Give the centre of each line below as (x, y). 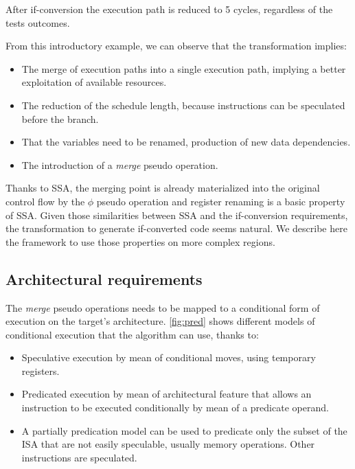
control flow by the (45, 201)
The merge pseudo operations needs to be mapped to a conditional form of (163, 307)
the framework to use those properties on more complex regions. (140, 241)
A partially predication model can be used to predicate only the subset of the (184, 430)
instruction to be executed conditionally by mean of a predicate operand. (175, 408)
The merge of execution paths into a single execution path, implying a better (184, 68)
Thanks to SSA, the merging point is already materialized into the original (163, 188)
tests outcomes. (38, 22)
